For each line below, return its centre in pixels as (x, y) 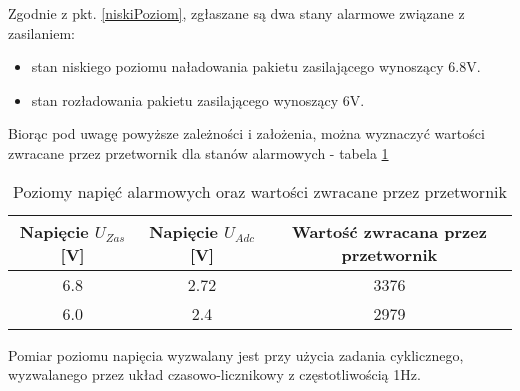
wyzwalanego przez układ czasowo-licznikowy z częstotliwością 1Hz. (214, 374)
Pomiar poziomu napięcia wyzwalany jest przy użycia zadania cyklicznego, (236, 354)
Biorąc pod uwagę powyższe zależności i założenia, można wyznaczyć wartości (246, 133)
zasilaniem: (41, 32)
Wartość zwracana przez (389, 231)
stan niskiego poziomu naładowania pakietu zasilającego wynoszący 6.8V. (256, 66)
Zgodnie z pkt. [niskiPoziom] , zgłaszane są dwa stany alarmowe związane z (236, 13)
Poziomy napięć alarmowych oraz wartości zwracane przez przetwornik (260, 191)
